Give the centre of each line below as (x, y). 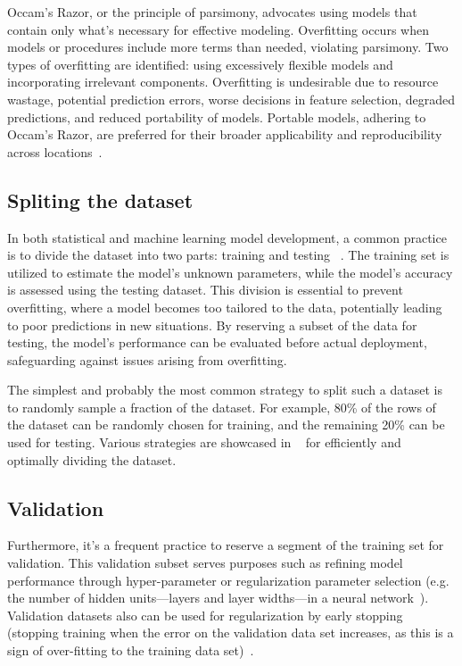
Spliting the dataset (100, 200)
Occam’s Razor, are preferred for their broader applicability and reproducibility (225, 134)
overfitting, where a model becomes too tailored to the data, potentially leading (225, 307)
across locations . (55, 151)
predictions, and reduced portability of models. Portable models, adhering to (217, 117)
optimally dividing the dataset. (92, 459)
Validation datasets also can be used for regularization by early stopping (205, 615)
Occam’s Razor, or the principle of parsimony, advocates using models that (212, 12)
